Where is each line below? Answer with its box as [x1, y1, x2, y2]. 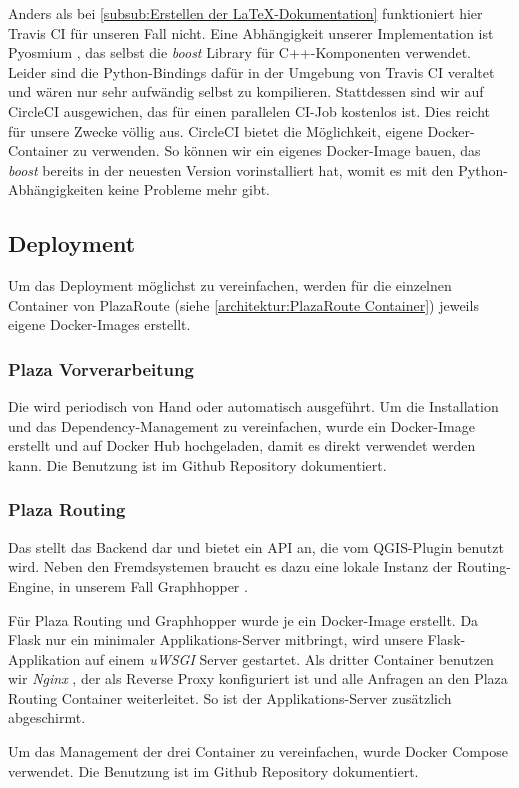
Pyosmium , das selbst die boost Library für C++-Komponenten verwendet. [8, 42, 472, 63]
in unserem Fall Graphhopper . [58, 575, 248, 596]
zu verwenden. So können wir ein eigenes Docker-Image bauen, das [72, 140, 481, 161]
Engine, [8, 575, 55, 596]
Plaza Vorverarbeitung [8, 356, 194, 381]
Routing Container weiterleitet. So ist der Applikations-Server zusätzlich [8, 687, 452, 708]
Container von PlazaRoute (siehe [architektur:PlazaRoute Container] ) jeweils [8, 294, 479, 315]
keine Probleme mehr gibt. [107, 179, 271, 200]
